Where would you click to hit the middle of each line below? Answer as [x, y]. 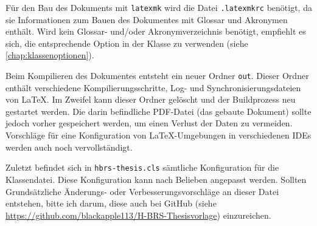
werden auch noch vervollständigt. [69, 147]
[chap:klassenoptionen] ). [50, 55]
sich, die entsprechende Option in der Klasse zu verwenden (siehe [127, 43]
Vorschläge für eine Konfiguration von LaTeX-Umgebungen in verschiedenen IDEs [158, 135]
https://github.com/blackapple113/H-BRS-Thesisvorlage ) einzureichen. [138, 215]
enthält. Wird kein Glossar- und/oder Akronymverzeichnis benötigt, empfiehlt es [156, 31]
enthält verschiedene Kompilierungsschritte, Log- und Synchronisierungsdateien [153, 87]
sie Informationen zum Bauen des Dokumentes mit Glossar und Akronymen [147, 19]
